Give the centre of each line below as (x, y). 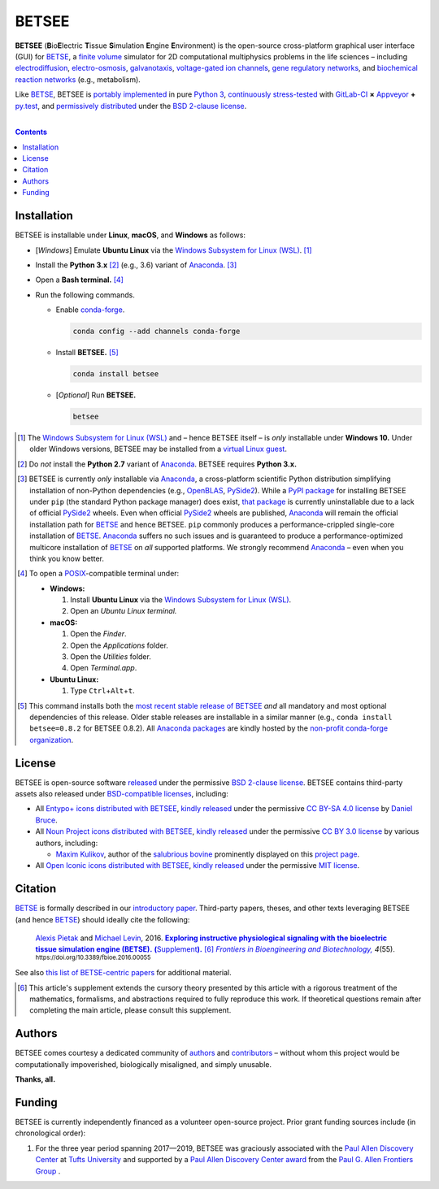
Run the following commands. (85, 295)
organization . (52, 740)
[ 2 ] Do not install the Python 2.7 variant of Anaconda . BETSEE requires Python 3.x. (157, 464)
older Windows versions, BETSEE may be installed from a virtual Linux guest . (159, 449)
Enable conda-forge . (90, 310)
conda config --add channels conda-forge (156, 332)
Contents (31, 132)
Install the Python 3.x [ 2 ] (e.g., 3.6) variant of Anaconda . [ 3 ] (136, 265)
